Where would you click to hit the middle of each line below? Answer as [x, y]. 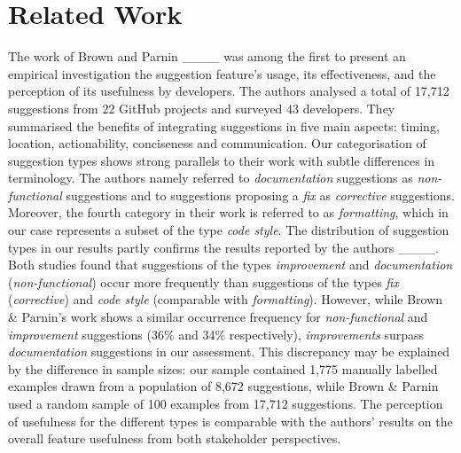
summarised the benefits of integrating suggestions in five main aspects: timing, [224, 125]
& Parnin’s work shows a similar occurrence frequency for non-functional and [218, 317]
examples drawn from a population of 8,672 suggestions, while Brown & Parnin [223, 386]
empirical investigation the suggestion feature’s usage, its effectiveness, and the [222, 73]
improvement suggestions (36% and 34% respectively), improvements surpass [216, 334]
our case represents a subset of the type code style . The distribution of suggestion [229, 230]
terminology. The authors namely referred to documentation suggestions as [211, 178]
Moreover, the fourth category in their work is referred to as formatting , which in [228, 212]
